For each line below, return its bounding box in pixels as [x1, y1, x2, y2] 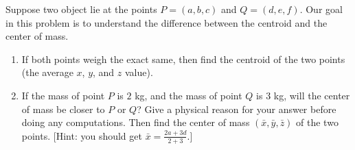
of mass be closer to [21, 101, 105, 116]
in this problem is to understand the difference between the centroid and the [5, 15, 328, 29]
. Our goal [299, 2, 343, 16]
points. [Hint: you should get [21, 128, 142, 142]
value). [124, 65, 153, 79]
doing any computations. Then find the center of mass [21, 115, 250, 129]
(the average [21, 65, 73, 79]
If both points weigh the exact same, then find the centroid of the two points [21, 51, 345, 66]
